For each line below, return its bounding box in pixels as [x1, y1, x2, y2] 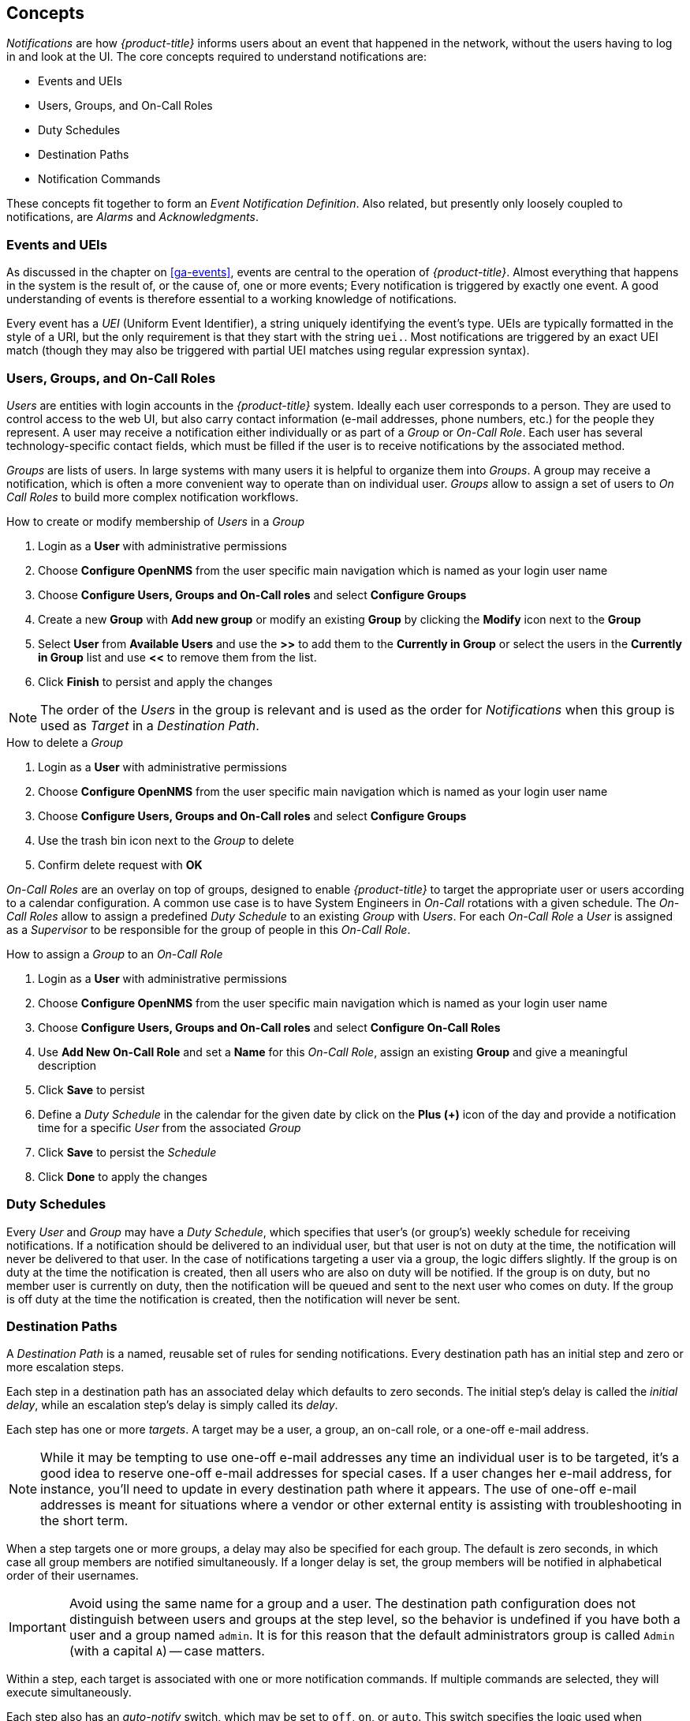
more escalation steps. [6, 1360, 125, 1374]
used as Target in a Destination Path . [40, 717, 259, 733]
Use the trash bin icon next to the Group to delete [38, 833, 294, 847]
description [38, 1058, 97, 1072]
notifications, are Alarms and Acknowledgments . [6, 210, 259, 224]
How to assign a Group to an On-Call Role [6, 947, 223, 961]
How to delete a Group [6, 735, 124, 749]
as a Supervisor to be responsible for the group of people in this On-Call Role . [6, 922, 411, 936]
